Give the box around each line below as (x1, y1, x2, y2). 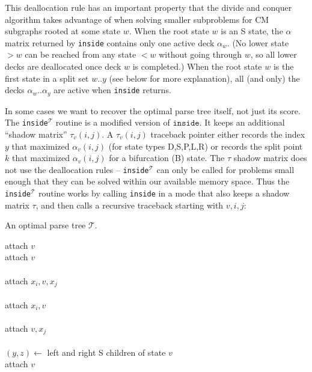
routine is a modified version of (55, 116, 170, 129)
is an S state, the (221, 25, 283, 37)
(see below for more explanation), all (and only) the (109, 72, 300, 84)
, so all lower (250, 48, 297, 61)
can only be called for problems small (156, 163, 295, 175)
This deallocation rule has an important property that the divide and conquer (5, 1, 292, 13)
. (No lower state (227, 36, 289, 49)
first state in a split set (5, 72, 89, 84)
